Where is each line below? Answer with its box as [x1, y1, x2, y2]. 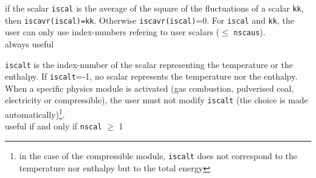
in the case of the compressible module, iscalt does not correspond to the [19, 149, 298, 162]
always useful [5, 37, 54, 50]
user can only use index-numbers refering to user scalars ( [5, 26, 220, 38]
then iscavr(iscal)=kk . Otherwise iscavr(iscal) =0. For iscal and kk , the [5, 13, 294, 26]
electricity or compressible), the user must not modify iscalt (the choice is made [5, 94, 308, 106]
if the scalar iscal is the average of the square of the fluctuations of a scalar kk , [5, 2, 304, 14]
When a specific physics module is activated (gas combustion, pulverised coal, [5, 81, 294, 94]
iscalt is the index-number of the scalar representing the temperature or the [5, 58, 293, 70]
